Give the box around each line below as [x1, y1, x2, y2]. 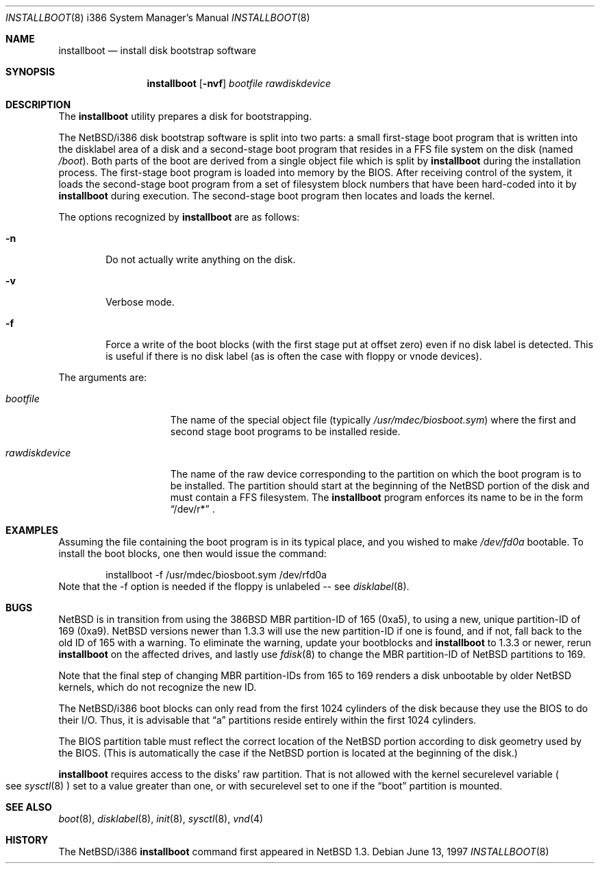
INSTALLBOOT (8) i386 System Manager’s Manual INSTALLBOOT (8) [5, 12, 310, 23]
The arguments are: [58, 371, 147, 383]
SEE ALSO [5, 801, 52, 813]
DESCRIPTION [5, 99, 71, 110]
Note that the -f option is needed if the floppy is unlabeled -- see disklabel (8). [58, 580, 410, 592]
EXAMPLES [5, 524, 58, 536]
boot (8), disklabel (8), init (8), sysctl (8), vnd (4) [58, 813, 264, 824]
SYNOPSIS [5, 66, 55, 77]
